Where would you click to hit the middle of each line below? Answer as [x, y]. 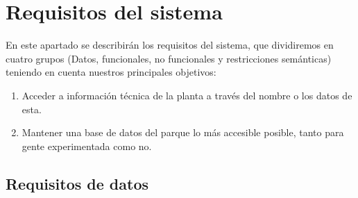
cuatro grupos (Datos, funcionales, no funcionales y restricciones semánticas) [169, 58]
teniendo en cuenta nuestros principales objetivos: [111, 72]
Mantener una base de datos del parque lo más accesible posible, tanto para [183, 132]
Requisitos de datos [77, 183]
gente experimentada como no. [87, 146]
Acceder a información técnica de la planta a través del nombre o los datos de [187, 95]
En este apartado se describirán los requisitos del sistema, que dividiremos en [170, 45]
